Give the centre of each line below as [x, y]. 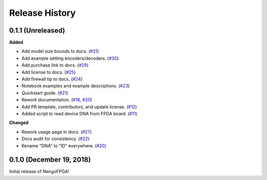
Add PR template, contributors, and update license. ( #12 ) [79, 107]
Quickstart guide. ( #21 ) [45, 93]
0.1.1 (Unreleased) [37, 30]
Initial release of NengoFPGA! [39, 172]
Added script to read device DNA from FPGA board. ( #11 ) [80, 113]
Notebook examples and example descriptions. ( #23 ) [76, 86]
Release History [43, 13]
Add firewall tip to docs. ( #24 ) [52, 79]
